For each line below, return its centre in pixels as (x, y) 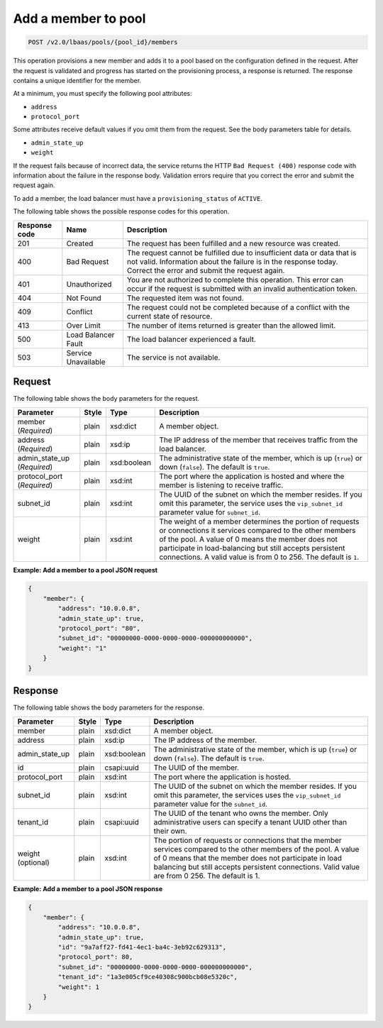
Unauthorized (89, 284)
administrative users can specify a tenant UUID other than (250, 822)
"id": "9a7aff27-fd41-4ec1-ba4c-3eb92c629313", (142, 947)
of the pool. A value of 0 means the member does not (249, 539)
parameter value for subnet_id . (210, 512)
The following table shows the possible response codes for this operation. (121, 211)
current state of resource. (170, 316)
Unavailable (86, 362)
